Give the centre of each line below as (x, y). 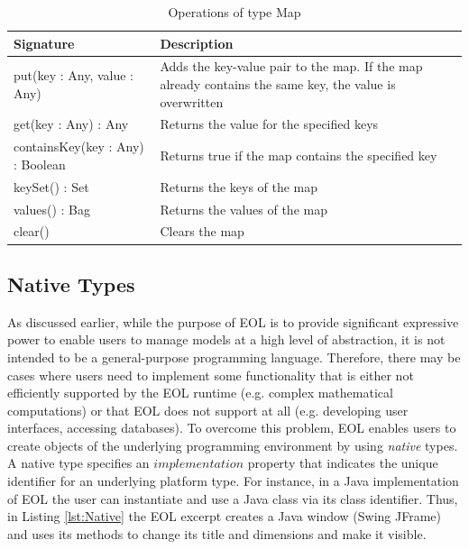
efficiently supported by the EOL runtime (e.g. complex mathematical (200, 393)
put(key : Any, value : (74, 75)
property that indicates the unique (343, 463)
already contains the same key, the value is (278, 84)
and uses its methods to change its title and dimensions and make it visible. (217, 533)
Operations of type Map (234, 12)
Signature (44, 43)
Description (197, 43)
